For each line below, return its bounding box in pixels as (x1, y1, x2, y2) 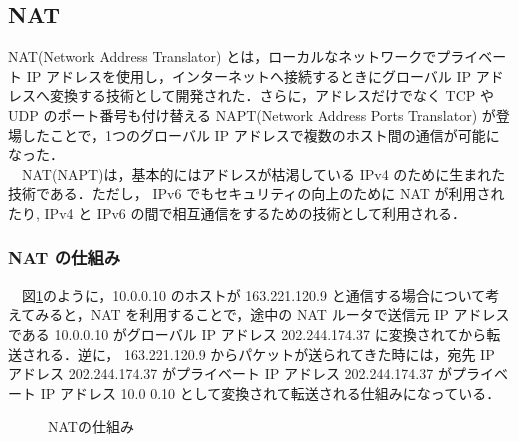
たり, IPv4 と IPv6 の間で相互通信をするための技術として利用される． (8, 202, 467, 223)
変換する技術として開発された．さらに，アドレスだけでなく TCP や (49, 85, 494, 106)
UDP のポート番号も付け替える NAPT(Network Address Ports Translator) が (8, 104, 496, 125)
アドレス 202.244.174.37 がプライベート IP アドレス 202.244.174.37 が (8, 363, 452, 384)
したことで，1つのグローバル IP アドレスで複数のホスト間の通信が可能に (21, 124, 500, 145)
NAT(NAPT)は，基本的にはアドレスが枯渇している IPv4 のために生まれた (21, 163, 506, 184)
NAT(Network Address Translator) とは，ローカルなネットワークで (8, 46, 437, 67)
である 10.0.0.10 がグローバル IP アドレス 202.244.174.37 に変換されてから (8, 323, 487, 344)
